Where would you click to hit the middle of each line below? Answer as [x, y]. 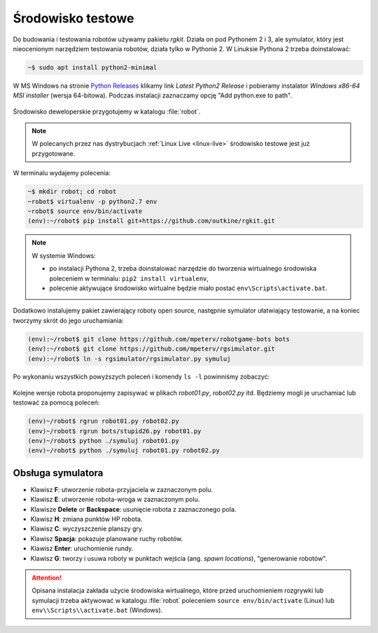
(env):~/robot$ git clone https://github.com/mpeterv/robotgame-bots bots [159, 339]
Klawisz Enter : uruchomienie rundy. [82, 549]
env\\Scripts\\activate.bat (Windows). [97, 611]
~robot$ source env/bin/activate [85, 211]
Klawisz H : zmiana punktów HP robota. [86, 519]
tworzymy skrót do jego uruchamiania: [68, 320]
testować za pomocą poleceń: [56, 402]
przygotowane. [54, 154]
